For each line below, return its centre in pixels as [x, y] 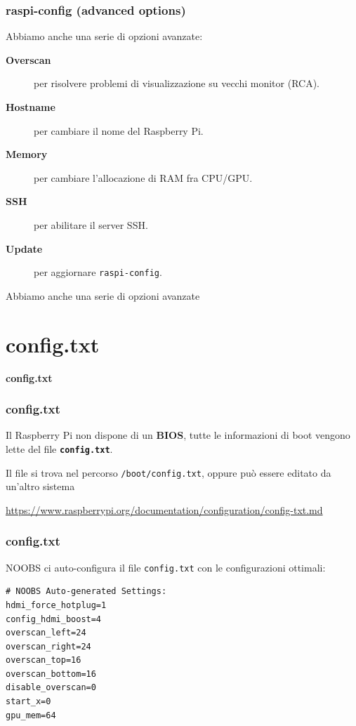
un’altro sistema [40, 486]
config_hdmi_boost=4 [54, 619]
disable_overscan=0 [51, 688]
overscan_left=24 [46, 633]
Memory [27, 154]
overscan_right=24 [48, 646]
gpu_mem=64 [31, 715]
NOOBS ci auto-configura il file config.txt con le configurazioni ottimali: [166, 567]
